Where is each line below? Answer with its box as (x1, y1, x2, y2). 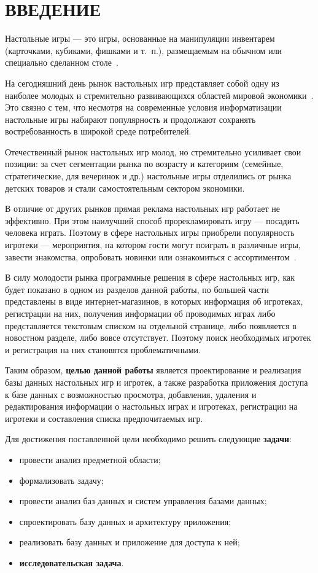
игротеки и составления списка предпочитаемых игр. (5, 411, 203, 424)
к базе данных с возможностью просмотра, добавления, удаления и (5, 388, 257, 400)
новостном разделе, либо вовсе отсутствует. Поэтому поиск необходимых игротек (5, 331, 311, 344)
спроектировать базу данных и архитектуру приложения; (19, 515, 231, 528)
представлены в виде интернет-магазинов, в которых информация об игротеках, (5, 295, 303, 308)
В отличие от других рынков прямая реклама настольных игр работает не (5, 202, 280, 215)
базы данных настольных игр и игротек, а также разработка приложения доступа (5, 375, 308, 388)
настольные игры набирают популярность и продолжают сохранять (5, 112, 256, 125)
